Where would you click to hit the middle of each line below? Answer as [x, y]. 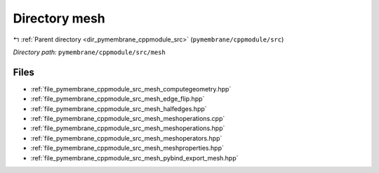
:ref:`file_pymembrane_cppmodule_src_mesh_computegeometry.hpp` [131, 89]
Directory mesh [59, 18]
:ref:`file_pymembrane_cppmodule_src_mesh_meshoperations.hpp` [128, 128]
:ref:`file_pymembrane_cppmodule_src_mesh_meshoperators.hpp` [126, 138]
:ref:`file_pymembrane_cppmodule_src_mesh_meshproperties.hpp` [127, 148]
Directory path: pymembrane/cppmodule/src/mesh [89, 52]
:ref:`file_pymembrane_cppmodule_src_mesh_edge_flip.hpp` [118, 99]
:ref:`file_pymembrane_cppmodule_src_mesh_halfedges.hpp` [119, 108]
